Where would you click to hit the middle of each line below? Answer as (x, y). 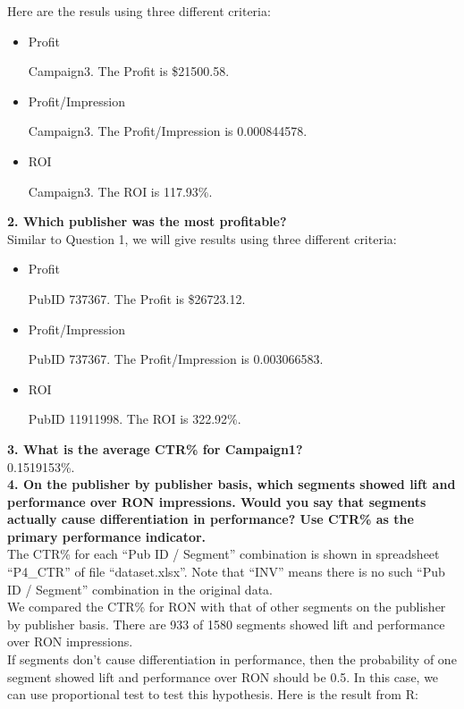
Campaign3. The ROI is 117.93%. (120, 191)
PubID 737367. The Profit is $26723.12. (137, 298)
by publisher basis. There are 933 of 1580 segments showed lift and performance (226, 624)
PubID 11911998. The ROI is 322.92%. (135, 419)
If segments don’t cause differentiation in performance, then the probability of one (232, 659)
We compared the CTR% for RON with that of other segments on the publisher (227, 607)
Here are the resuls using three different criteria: (139, 11)
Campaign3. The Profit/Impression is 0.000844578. (168, 131)
